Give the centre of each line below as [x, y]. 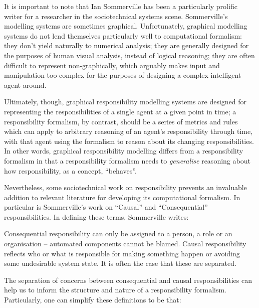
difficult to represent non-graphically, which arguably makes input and [112, 65]
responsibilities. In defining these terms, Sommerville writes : [96, 216]
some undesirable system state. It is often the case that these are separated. [120, 263]
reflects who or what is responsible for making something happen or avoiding [122, 253]
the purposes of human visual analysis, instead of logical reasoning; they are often [129, 55]
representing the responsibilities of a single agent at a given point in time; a [120, 111]
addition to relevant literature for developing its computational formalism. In [122, 197]
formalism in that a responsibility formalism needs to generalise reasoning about [127, 160]
